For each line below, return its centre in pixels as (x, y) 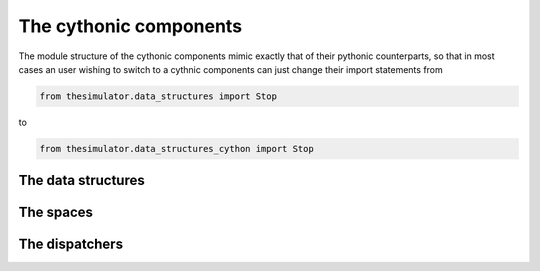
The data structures (81, 180)
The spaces (56, 212)
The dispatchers (71, 244)
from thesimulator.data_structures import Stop (158, 96)
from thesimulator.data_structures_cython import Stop (176, 148)
